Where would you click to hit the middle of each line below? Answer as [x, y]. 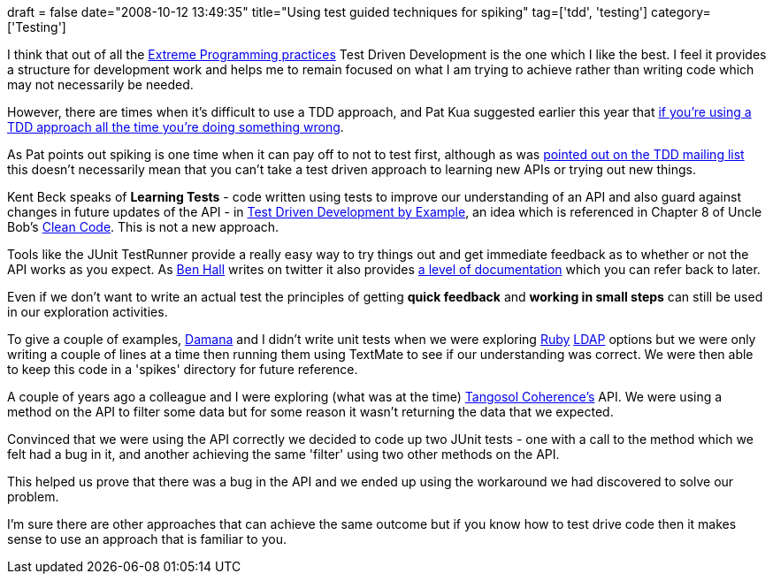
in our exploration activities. [88, 312]
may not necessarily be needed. [100, 84]
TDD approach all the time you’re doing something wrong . [176, 127]
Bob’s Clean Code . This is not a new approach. [143, 227]
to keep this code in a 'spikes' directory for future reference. [183, 369]
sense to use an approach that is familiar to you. [147, 539]
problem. [33, 497]
